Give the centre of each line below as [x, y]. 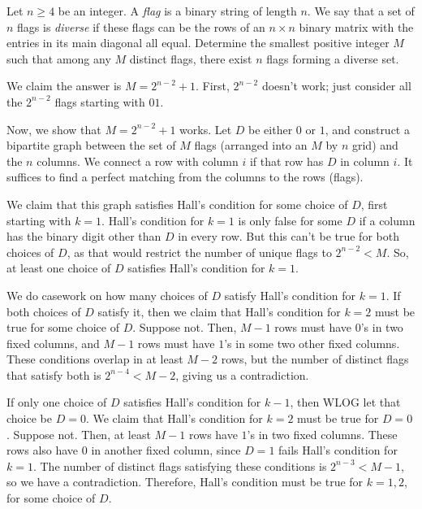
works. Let [206, 129]
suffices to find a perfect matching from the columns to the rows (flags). [185, 177]
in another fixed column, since [166, 450]
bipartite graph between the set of [91, 145]
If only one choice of [57, 402]
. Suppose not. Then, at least [79, 434]
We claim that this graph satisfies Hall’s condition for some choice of [177, 204]
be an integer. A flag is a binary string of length [177, 11]
